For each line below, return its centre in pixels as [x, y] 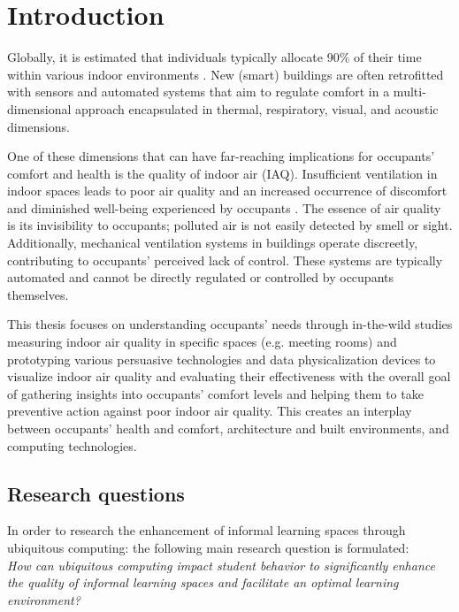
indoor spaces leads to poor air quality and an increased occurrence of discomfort [227, 191]
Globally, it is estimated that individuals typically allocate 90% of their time [214, 57]
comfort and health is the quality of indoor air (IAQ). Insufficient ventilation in [222, 173]
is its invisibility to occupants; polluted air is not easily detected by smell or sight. [230, 225]
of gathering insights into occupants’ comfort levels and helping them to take [215, 393]
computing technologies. [72, 445]
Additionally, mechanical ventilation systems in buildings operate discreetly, [213, 243]
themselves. [38, 294]
